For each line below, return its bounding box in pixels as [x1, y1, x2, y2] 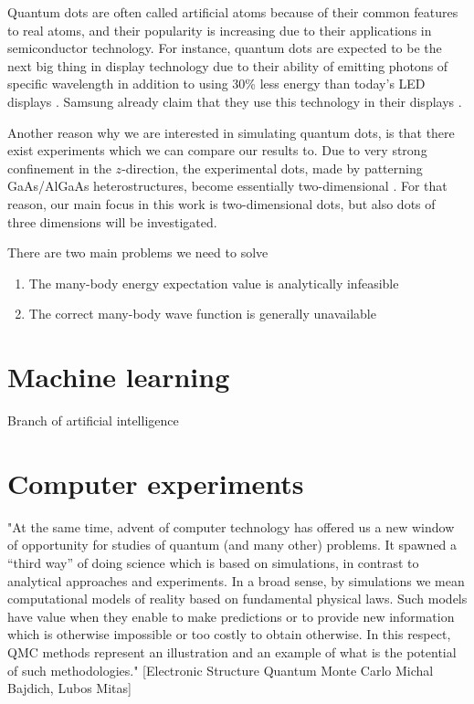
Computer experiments [7, 464, 304, 501]
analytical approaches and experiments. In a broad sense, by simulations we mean [7, 571, 465, 590]
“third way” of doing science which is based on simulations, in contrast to [7, 552, 419, 572]
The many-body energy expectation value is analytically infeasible [28, 273, 399, 292]
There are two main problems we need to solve [7, 243, 269, 262]
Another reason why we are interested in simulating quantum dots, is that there [7, 122, 455, 142]
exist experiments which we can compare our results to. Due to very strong [7, 141, 427, 160]
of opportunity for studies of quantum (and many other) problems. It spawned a [7, 535, 458, 554]
